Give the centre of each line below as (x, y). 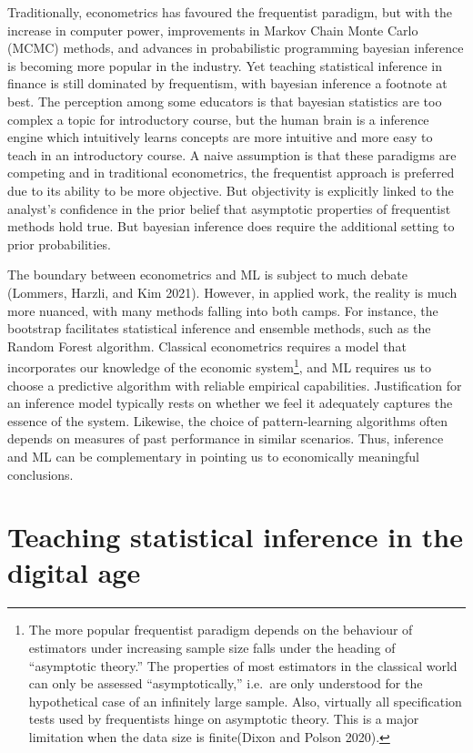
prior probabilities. (59, 244)
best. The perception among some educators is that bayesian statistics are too (225, 101)
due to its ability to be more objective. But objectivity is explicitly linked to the (231, 190)
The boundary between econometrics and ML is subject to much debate (207, 275)
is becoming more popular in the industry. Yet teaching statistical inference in (225, 65)
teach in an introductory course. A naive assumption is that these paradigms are (232, 154)
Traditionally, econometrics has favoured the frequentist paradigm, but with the (230, 12)
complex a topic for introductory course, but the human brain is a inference (218, 119)
